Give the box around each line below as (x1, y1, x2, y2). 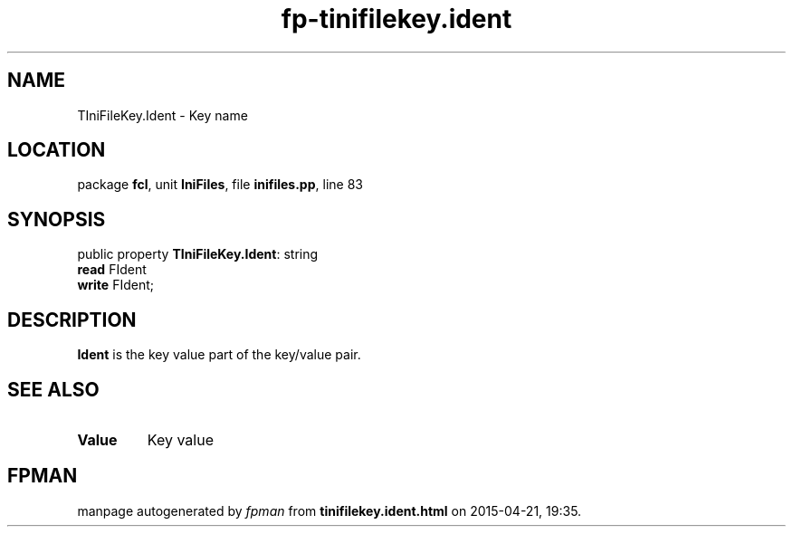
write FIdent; (77, 277, 154, 293)
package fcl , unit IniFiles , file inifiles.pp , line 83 (77, 176, 363, 193)
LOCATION (7, 138, 106, 162)
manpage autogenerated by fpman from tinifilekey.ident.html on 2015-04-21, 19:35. (77, 502, 582, 519)
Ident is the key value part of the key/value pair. (77, 347, 361, 363)
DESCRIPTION (7, 308, 137, 331)
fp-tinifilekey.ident (281, 4, 512, 34)
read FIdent (77, 262, 147, 278)
